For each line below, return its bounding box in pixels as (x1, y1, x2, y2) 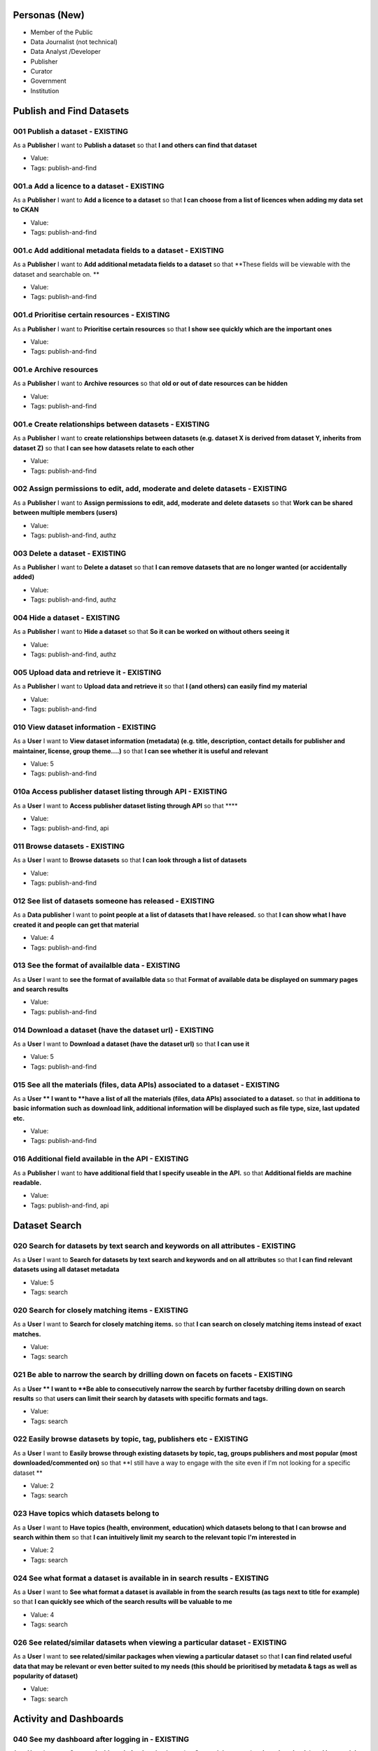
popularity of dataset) (13, 1671, 78, 1680)
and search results (13, 985, 69, 994)
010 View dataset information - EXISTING (13, 722, 157, 732)
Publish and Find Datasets (13, 105, 129, 117)
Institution (30, 86, 59, 95)
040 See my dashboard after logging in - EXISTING (13, 1734, 189, 1744)
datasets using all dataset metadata (13, 1265, 120, 1274)
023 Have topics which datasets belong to (13, 1509, 160, 1518)
